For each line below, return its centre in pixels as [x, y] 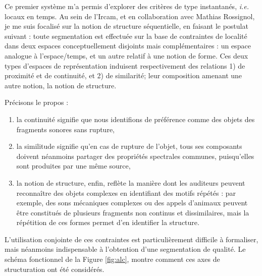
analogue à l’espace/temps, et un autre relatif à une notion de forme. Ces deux [126, 55]
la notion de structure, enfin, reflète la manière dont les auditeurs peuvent [131, 182]
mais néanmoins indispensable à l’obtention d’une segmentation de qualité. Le [125, 249]
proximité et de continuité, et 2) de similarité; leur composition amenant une [123, 75]
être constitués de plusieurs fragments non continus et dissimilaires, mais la [133, 212]
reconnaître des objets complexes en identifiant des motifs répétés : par [126, 192]
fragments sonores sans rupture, [66, 129]
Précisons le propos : [37, 102]
